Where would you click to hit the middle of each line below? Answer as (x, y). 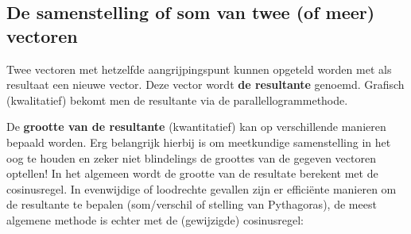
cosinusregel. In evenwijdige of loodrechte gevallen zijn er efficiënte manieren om (202, 188)
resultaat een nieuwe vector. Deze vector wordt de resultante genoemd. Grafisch (205, 84)
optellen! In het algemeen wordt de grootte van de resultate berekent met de (192, 173)
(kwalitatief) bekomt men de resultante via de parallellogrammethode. (177, 100)
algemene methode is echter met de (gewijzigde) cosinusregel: (155, 219)
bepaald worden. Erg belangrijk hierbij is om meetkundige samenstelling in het (199, 142)
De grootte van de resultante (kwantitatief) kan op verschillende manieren (196, 127)
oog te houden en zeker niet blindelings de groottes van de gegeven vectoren (191, 157)
